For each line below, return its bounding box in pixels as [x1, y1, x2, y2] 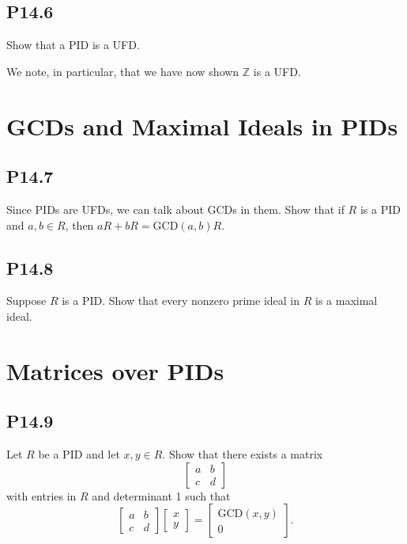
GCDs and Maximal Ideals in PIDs [6, 109, 398, 142]
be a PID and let [38, 446, 120, 462]
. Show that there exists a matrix [162, 446, 323, 462]
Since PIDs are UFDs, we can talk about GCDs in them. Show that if [6, 200, 345, 217]
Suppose [6, 292, 47, 309]
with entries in [6, 487, 77, 504]
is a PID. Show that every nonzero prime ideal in [62, 292, 300, 309]
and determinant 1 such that [92, 487, 231, 504]
